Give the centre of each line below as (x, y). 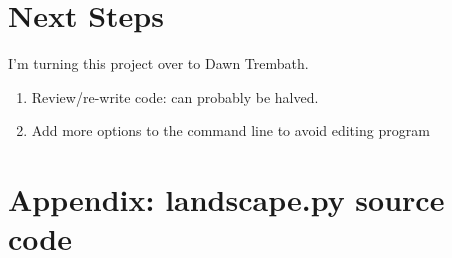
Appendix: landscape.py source (226, 199)
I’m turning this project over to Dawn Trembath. (158, 63)
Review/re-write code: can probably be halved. (175, 96)
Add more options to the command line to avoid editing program (230, 130)
